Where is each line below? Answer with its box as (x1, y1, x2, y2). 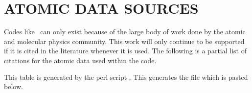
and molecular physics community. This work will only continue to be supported (4, 36, 245, 46)
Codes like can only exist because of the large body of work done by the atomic (4, 26, 246, 37)
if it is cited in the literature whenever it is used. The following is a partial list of (4, 46, 247, 56)
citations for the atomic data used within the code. (4, 55, 157, 65)
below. (4, 81, 23, 92)
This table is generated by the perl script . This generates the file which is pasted (4, 71, 248, 82)
